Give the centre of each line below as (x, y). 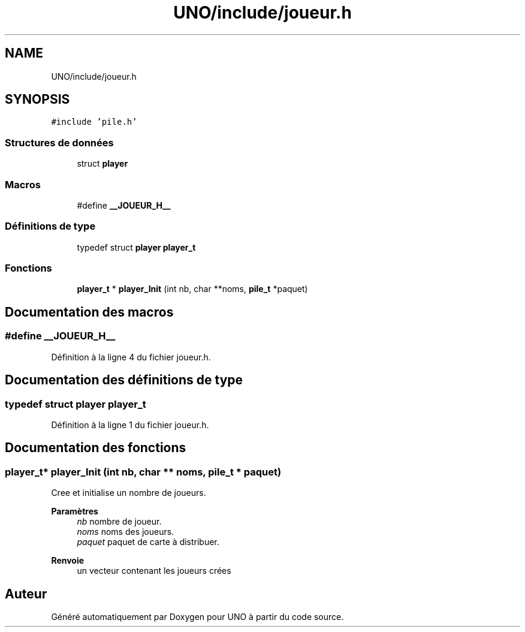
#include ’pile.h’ (94, 122)
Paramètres (75, 511)
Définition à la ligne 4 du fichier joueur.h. (131, 357)
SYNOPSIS (37, 100)
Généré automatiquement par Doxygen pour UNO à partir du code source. (197, 616)
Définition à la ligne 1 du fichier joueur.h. (130, 425)
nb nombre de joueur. (119, 522)
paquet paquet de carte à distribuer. (148, 542)
